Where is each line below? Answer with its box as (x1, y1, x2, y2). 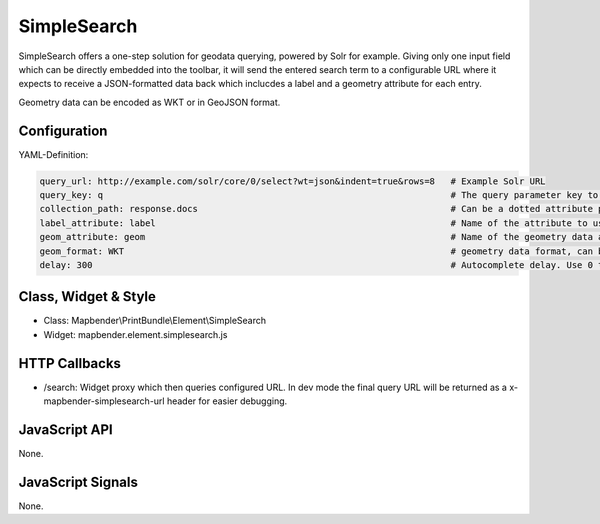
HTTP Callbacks (18, 355, 122, 372)
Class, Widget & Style (18, 288, 157, 305)
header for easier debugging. (166, 395, 288, 407)
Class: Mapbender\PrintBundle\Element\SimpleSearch (43, 315, 267, 327)
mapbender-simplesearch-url (43, 395, 165, 407)
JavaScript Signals (18, 473, 139, 490)
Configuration (18, 122, 108, 139)
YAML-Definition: (18, 148, 89, 160)
